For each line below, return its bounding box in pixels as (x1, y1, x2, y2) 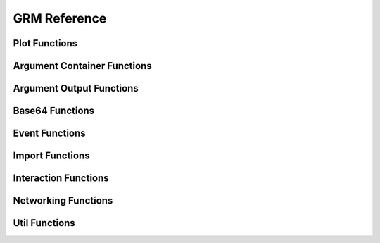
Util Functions (13, 217, 75, 229)
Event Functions (13, 127, 86, 139)
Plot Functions (13, 37, 78, 49)
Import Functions (13, 150, 91, 162)
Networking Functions (13, 194, 113, 207)
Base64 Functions (13, 105, 95, 117)
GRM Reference (13, 11, 107, 26)
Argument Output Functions (13, 82, 139, 94)
